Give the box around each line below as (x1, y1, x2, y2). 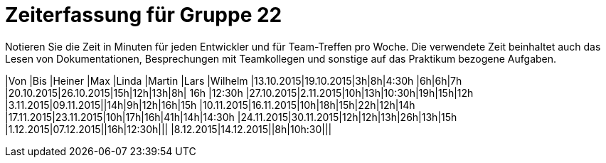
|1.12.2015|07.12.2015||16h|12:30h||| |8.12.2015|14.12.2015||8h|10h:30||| (5, 122, 332, 135)
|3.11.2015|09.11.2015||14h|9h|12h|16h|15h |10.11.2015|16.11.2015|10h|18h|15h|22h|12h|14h (5, 98, 415, 111)
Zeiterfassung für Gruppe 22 (5, 3, 282, 27)
